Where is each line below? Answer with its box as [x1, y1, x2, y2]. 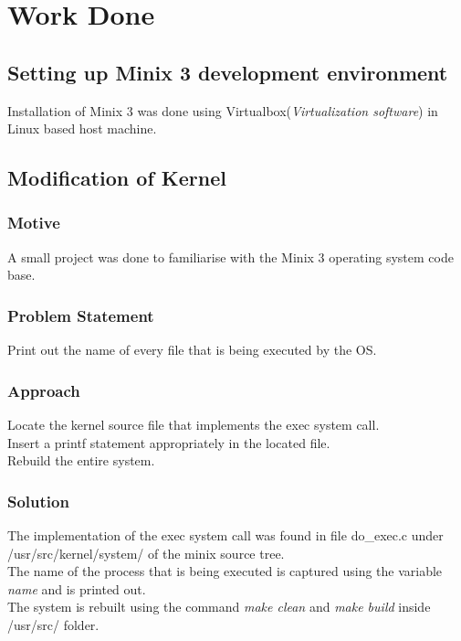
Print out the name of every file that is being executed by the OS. [7, 340, 377, 359]
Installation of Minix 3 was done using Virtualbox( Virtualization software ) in [7, 101, 438, 120]
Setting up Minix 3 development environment [7, 58, 448, 86]
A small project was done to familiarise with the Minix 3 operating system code [7, 247, 454, 266]
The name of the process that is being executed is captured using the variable [7, 561, 443, 581]
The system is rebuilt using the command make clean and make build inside [7, 597, 431, 616]
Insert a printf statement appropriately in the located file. [7, 433, 330, 452]
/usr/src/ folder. [7, 614, 100, 634]
